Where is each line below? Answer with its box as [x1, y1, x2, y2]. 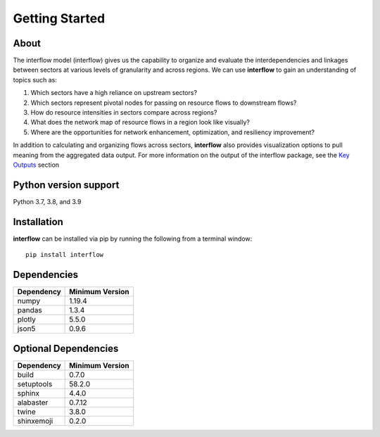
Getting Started [13, 11, 106, 26]
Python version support [13, 179, 120, 191]
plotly [17, 315, 37, 324]
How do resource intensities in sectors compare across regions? [30, 108, 217, 117]
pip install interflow [25, 251, 104, 259]
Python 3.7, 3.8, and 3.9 [13, 197, 82, 205]
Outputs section [13, 160, 60, 169]
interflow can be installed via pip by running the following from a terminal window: [13, 234, 253, 243]
